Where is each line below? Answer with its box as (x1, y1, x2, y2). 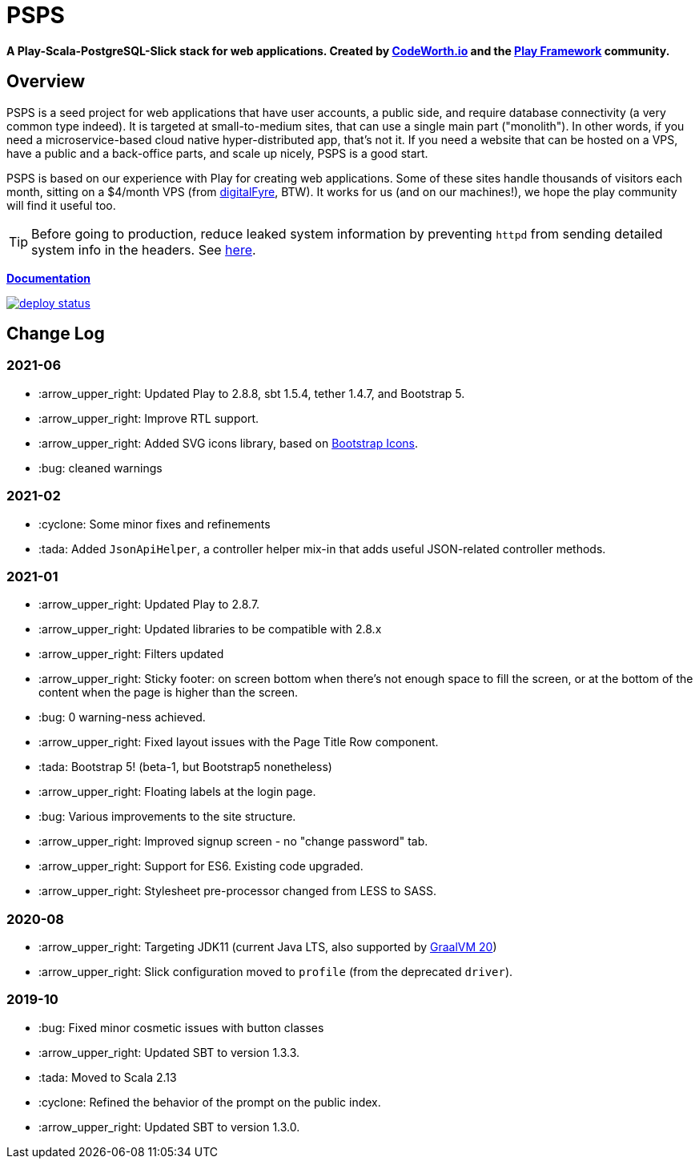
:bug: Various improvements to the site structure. (38, 809, 296, 824)
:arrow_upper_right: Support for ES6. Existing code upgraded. (38, 859, 364, 874)
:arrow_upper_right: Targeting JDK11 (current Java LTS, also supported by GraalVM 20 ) (38, 940, 497, 954)
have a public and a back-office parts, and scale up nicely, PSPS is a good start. (6, 146, 428, 160)
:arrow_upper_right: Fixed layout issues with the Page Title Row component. (38, 735, 439, 749)
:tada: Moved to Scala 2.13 (38, 1070, 177, 1084)
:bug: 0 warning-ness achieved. (38, 710, 206, 725)
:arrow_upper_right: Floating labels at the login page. (38, 785, 316, 799)
